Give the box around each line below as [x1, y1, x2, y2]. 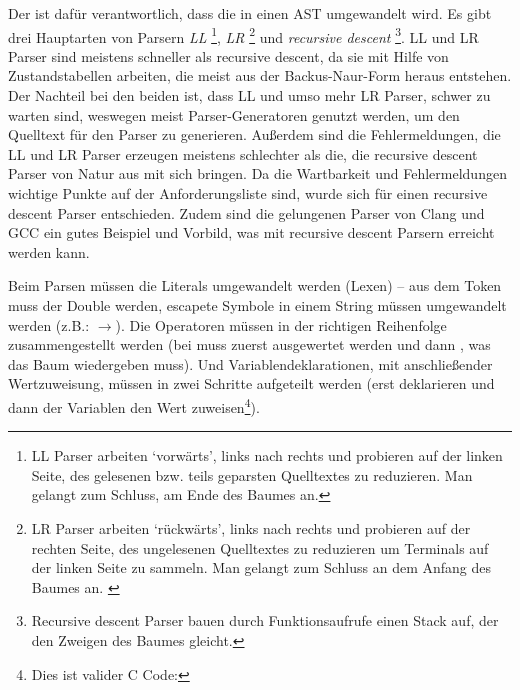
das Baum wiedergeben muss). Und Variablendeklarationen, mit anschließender [8, 353, 493, 374]
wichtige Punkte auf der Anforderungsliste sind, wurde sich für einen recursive [8, 183, 488, 203]
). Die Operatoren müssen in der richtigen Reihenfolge [115, 314, 447, 335]
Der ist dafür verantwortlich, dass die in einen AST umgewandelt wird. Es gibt [8, 3, 492, 23]
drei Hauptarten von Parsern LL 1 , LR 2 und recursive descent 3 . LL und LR [8, 23, 479, 47]
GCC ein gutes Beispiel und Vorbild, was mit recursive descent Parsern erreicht [8, 222, 495, 243]
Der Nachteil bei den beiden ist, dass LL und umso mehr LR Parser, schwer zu [8, 85, 491, 106]
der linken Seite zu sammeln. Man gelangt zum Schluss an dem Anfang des [31, 557, 492, 578]
